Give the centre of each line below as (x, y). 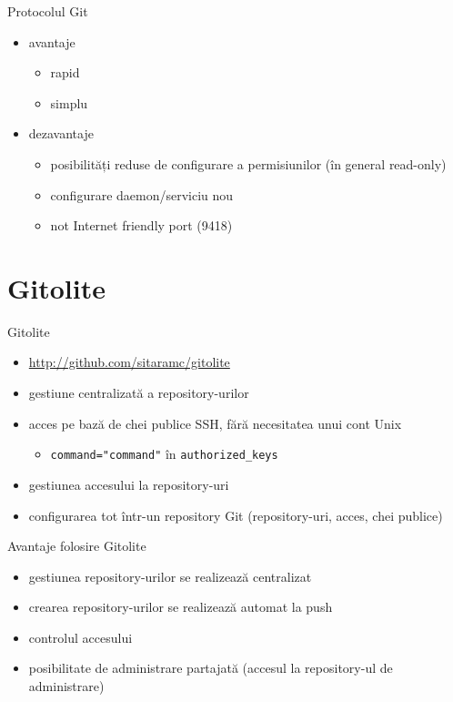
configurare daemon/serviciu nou (142, 194)
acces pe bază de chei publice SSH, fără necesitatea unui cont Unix (215, 423)
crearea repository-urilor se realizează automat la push (181, 607)
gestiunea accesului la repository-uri (129, 484)
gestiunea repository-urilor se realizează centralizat (170, 576)
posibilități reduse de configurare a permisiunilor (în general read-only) (248, 163)
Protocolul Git (48, 11)
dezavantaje (61, 133)
